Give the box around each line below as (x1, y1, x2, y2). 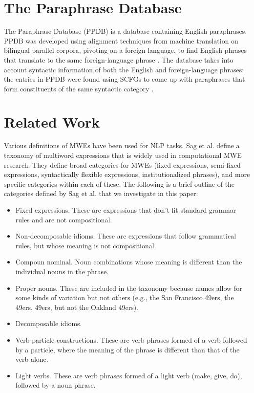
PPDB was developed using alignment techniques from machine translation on (4, 35, 238, 45)
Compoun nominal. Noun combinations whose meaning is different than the (15, 257, 242, 267)
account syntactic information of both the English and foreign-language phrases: (4, 64, 244, 74)
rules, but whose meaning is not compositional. (15, 240, 156, 250)
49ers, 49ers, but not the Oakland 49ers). (15, 302, 138, 312)
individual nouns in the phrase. (15, 266, 109, 276)
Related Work (4, 112, 100, 132)
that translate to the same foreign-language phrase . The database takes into (4, 54, 233, 65)
